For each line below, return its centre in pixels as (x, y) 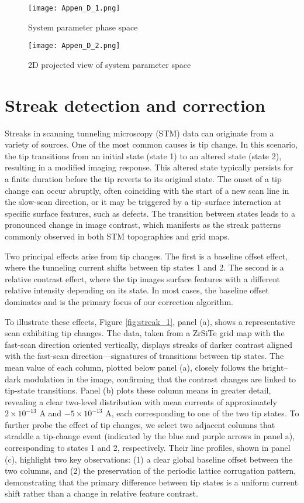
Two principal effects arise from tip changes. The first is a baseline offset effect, (146, 256)
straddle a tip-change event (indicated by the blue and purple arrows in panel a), (150, 436)
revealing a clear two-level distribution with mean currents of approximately (141, 401)
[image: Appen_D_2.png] (74, 46)
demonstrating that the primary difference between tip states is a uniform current (151, 482)
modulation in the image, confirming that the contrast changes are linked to (160, 379)
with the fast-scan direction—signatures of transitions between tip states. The (144, 356)
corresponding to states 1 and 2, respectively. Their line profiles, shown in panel (148, 448)
